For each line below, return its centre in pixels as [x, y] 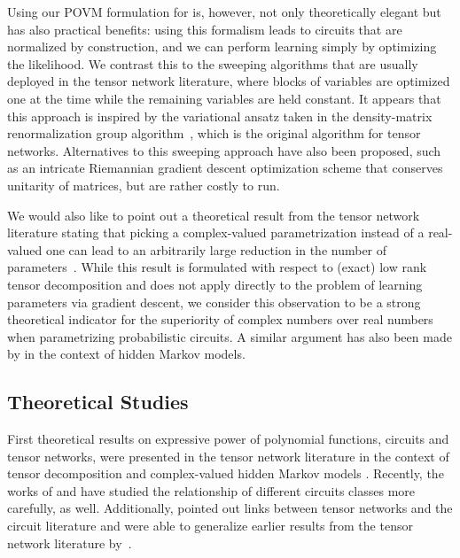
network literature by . [70, 542]
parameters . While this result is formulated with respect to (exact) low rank [217, 267]
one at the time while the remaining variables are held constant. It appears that [224, 98]
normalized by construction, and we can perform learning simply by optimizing [222, 46]
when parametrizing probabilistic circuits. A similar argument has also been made [230, 336]
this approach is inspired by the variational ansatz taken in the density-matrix [220, 116]
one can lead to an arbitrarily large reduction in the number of [216, 249]
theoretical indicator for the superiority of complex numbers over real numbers [220, 319]
